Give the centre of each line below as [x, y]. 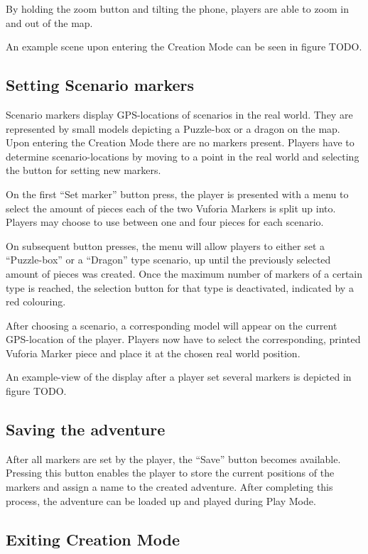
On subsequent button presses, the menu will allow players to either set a [166, 245]
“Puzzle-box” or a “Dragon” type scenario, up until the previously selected [168, 260]
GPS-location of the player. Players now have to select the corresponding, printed [183, 339]
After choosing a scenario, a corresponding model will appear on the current [172, 325]
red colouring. [36, 302]
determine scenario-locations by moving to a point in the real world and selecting [183, 156]
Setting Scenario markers [100, 85]
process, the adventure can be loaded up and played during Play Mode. [161, 500]
